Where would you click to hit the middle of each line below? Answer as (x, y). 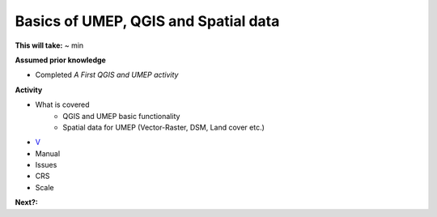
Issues (46, 165)
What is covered (62, 104)
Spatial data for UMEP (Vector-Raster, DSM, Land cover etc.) (163, 127)
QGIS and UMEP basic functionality (121, 116)
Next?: (26, 202)
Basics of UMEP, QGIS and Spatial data (147, 21)
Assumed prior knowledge (61, 60)
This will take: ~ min (49, 45)
